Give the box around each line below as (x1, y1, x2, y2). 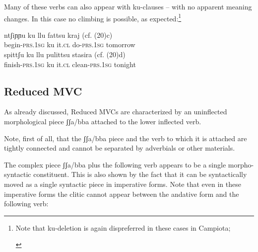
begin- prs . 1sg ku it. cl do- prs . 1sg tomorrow (4, 39, 135, 50)
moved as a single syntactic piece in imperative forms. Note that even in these (4, 178, 241, 189)
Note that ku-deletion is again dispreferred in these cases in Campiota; (15, 222, 231, 233)
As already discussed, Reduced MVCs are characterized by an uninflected (4, 106, 227, 117)
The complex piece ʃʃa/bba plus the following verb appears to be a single (4, 159, 226, 169)
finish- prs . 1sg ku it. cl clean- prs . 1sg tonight (4, 59, 136, 69)
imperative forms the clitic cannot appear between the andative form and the (4, 188, 239, 199)
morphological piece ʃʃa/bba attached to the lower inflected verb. (4, 116, 201, 127)
